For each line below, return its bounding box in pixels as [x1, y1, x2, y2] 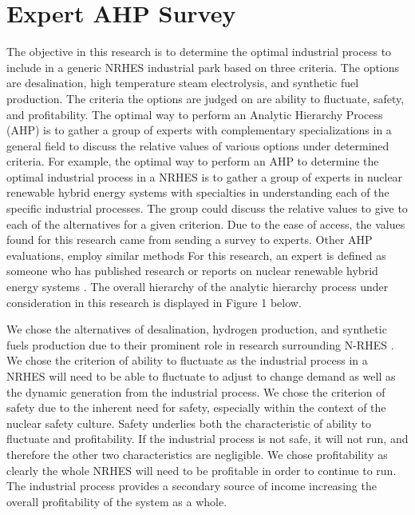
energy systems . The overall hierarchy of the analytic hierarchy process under [6, 278, 389, 295]
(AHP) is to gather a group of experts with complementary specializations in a [6, 122, 392, 138]
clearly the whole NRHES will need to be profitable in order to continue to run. [6, 461, 397, 478]
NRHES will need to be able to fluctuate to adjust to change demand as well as [6, 368, 396, 384]
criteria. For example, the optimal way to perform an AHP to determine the [6, 153, 379, 170]
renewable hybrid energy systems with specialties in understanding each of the [6, 184, 389, 201]
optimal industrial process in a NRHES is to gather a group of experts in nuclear [6, 168, 403, 185]
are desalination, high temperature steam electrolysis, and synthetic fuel [6, 74, 359, 91]
